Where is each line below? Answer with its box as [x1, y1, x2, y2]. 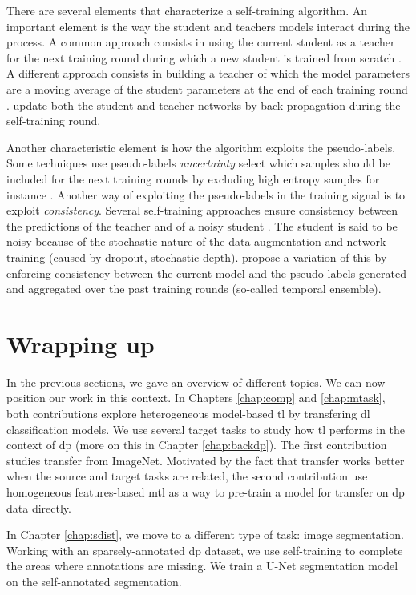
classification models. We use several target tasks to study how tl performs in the [6, 420, 406, 437]
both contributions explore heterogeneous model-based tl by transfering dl [6, 405, 370, 421]
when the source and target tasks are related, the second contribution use [6, 468, 368, 484]
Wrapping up [6, 327, 155, 360]
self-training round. [6, 112, 101, 129]
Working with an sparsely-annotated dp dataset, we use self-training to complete [6, 541, 403, 558]
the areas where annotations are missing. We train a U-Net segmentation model [6, 557, 398, 574]
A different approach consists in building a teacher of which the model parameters [6, 65, 410, 82]
